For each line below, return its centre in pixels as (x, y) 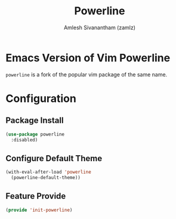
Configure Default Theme (54, 158)
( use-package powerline (35, 134)
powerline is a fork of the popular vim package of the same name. (87, 74)
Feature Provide (36, 196)
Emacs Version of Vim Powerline (88, 58)
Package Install (35, 121)
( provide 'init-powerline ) (39, 210)
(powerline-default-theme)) (46, 178)
